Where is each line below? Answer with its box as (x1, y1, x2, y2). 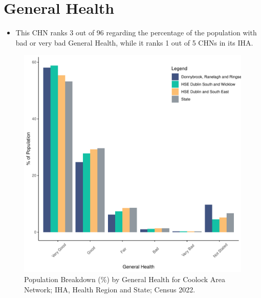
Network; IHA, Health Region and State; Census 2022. (24, 284, 195, 294)
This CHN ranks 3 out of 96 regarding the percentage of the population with (15, 27, 257, 38)
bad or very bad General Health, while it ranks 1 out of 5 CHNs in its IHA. (15, 37, 253, 48)
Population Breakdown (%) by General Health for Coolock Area (24, 273, 226, 284)
